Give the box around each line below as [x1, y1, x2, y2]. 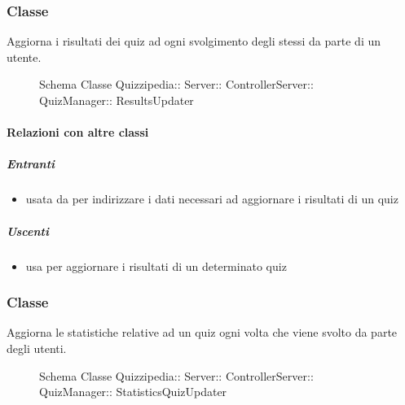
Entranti [7, 155, 55, 172]
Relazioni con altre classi [7, 124, 149, 141]
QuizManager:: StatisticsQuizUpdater [39, 383, 227, 400]
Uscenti [7, 222, 49, 239]
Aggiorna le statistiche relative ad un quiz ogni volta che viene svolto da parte [7, 324, 398, 341]
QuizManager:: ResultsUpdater [39, 92, 194, 108]
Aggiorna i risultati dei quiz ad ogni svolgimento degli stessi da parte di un [7, 33, 381, 50]
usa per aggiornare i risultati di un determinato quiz [25, 257, 287, 274]
